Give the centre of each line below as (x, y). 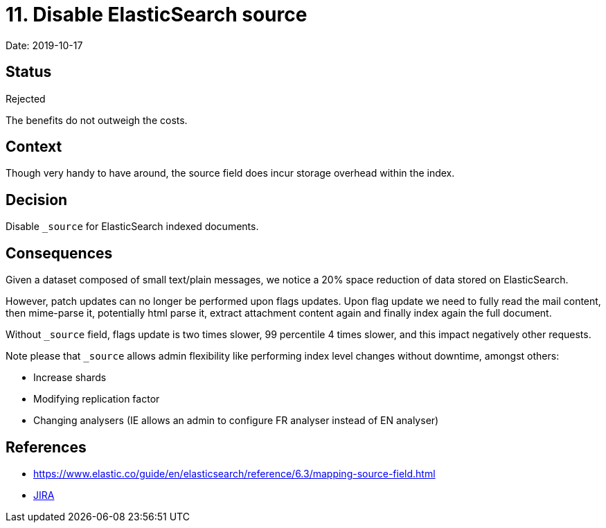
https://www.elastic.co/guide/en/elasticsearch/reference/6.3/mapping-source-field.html (234, 473)
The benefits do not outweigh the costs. (97, 120)
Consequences (59, 253)
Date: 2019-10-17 (44, 45)
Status (29, 72)
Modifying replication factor (97, 399)
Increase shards (70, 378)
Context (34, 147)
